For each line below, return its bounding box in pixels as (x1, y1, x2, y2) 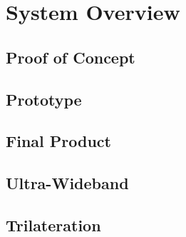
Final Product (6, 130, 111, 152)
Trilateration (6, 213, 101, 236)
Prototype (6, 88, 82, 110)
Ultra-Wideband (6, 172, 129, 194)
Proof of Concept (6, 46, 135, 68)
